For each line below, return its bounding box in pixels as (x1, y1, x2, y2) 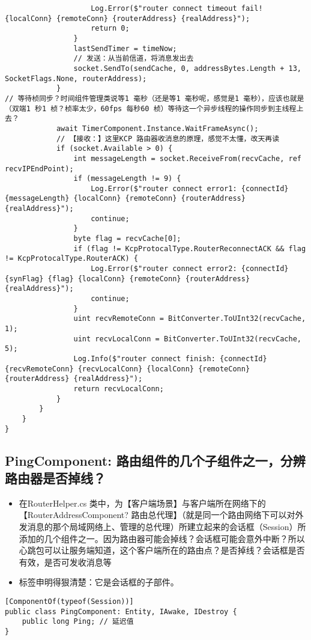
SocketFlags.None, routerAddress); (5, 74, 147, 83)
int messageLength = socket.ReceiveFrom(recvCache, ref (73, 154, 301, 163)
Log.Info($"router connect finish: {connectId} (73, 354, 267, 363)
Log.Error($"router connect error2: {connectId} (91, 264, 289, 273)
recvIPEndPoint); (5, 164, 74, 173)
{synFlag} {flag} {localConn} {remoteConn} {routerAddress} (5, 274, 250, 283)
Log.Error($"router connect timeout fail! (91, 4, 263, 13)
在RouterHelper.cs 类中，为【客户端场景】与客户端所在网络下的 (19, 496, 266, 509)
